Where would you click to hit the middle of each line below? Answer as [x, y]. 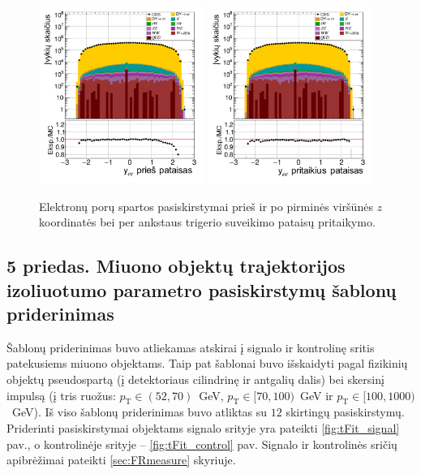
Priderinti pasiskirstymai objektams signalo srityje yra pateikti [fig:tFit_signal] [203, 427]
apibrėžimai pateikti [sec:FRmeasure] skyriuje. [121, 460]
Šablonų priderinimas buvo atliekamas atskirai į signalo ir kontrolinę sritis [191, 347]
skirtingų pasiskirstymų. [345, 412]
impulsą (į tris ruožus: [61, 395]
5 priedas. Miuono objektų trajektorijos [176, 266]
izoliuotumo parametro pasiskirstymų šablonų [202, 289]
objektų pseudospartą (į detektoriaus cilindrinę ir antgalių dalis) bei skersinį [195, 379]
